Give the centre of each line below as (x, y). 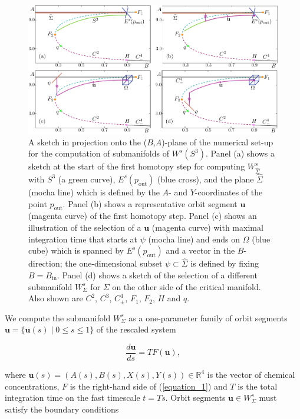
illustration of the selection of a (85, 227)
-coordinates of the (229, 192)
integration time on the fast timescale (72, 398)
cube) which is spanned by (76, 250)
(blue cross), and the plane (205, 179)
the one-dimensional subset (114, 263)
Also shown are (56, 298)
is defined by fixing (225, 263)
